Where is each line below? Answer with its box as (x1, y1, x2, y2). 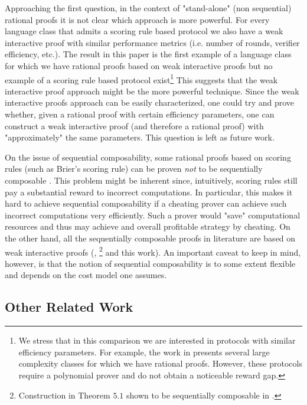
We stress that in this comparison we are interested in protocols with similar (18, 334, 296, 347)
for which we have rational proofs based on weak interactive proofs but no (5, 59, 273, 71)
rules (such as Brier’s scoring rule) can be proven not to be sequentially (5, 162, 263, 175)
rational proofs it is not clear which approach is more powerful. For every (5, 13, 270, 25)
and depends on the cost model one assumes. (5, 269, 167, 281)
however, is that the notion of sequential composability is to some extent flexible (5, 257, 296, 269)
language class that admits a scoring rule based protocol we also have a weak (5, 25, 283, 37)
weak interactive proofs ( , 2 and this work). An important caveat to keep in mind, (5, 244, 301, 258)
